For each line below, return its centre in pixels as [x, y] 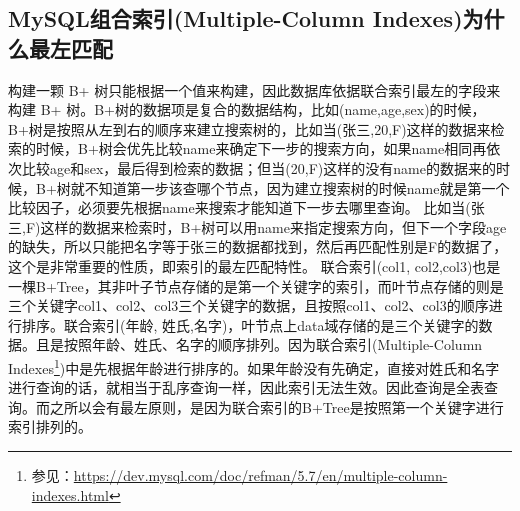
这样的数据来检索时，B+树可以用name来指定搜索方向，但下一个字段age [273, 226]
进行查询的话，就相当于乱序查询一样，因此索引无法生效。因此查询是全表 [246, 387]
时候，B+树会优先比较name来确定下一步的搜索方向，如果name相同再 [261, 148]
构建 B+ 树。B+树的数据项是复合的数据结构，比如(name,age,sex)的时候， [247, 109]
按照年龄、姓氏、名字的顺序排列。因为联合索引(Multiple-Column [273, 344]
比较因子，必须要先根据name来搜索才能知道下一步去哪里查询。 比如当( [239, 207]
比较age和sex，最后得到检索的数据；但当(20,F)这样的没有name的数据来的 [258, 167]
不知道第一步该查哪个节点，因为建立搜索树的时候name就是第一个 [297, 187]
